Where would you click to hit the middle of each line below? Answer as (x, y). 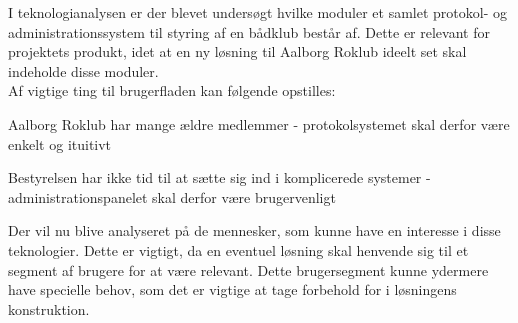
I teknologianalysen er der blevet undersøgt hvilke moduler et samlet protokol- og (257, 12)
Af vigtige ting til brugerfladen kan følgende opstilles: (172, 90)
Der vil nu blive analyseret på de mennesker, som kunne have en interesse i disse (254, 230)
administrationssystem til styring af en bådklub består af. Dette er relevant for (249, 31)
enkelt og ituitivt (60, 143)
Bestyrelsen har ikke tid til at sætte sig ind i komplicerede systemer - (219, 177)
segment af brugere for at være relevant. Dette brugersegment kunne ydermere (248, 269)
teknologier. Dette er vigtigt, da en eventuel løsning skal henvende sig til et (238, 249)
